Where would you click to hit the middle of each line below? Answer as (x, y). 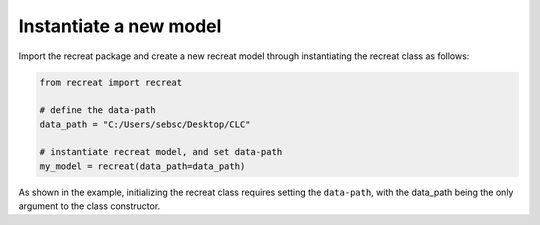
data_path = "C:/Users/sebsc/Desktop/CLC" (145, 124)
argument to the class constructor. (89, 206)
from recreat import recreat (111, 82)
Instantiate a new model (120, 26)
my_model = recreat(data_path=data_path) (142, 166)
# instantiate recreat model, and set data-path (161, 152)
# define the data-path (98, 110)
